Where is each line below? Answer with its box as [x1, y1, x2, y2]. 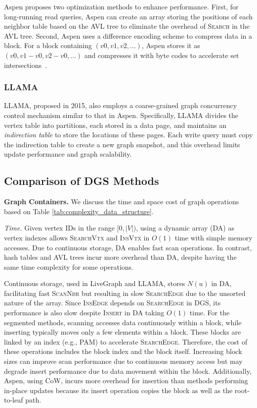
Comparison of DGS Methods [4, 173, 159, 188]
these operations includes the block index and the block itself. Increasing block [4, 346, 242, 356]
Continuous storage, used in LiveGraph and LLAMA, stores [4, 278, 185, 289]
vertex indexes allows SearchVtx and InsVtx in [4, 232, 150, 242]
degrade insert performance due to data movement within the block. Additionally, [4, 365, 252, 376]
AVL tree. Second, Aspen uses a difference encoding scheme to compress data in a [4, 30, 252, 41]
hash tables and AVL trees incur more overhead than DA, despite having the [4, 252, 237, 262]
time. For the [189, 307, 230, 318]
